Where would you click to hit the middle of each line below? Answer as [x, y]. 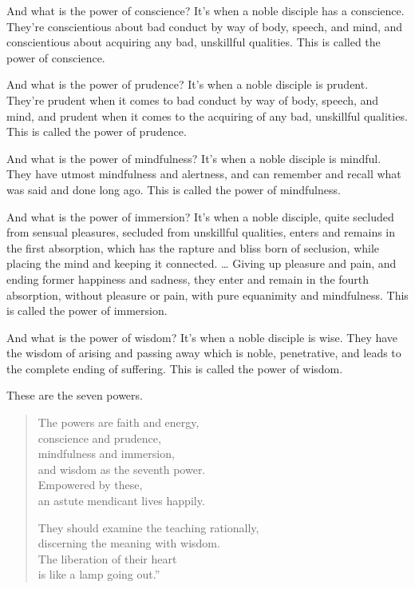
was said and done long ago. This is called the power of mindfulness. [174, 189]
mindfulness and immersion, [106, 454]
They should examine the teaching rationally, [148, 527]
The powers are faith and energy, [119, 422]
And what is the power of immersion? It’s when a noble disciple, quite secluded [200, 216]
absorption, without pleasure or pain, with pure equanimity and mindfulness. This [207, 294]
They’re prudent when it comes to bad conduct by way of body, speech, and [193, 99]
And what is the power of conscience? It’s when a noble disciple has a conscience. [206, 10]
